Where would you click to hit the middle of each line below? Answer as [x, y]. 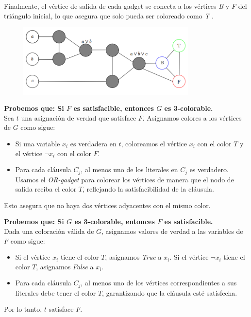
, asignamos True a [133, 257]
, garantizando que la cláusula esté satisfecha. [170, 292]
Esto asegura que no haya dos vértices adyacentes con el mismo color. [107, 205]
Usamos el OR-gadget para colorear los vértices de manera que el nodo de [125, 179]
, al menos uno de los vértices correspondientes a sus [159, 283]
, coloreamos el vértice [154, 143]
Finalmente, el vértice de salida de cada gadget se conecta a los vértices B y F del [125, 6]
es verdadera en [93, 143]
